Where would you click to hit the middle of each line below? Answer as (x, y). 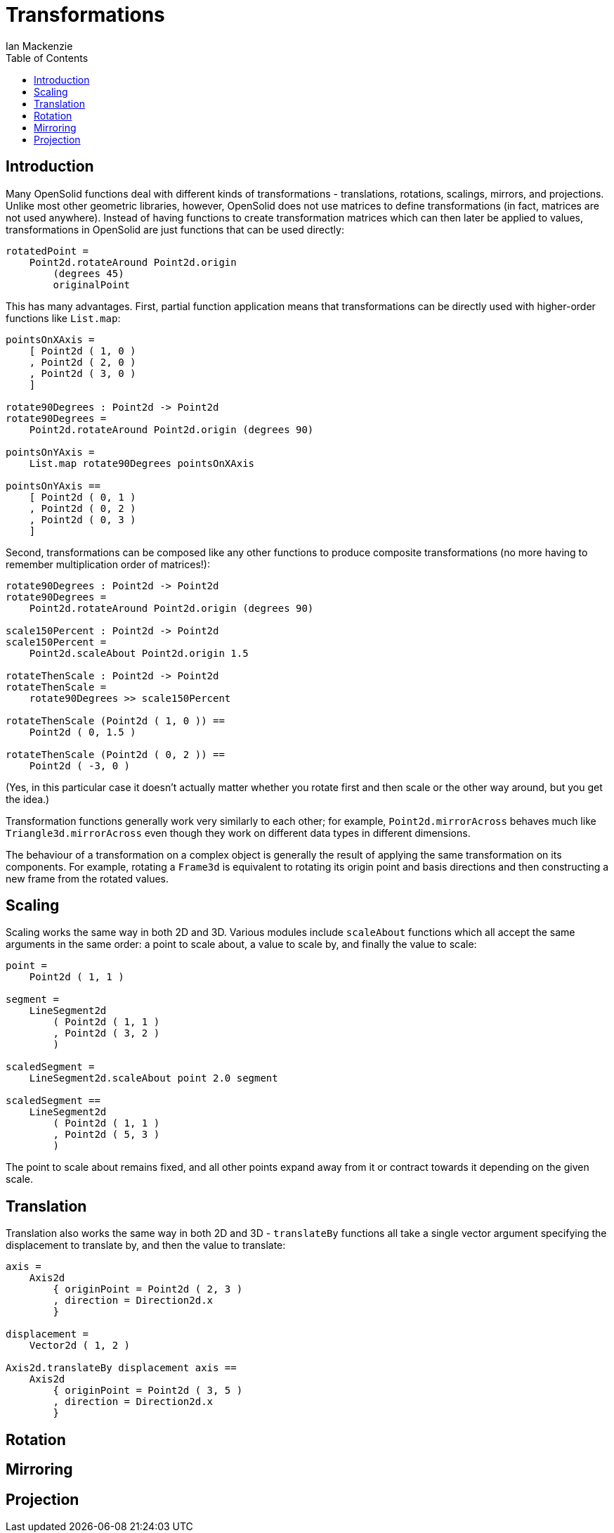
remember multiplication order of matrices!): (108, 564)
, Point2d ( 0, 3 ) (83, 519)
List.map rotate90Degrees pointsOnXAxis (142, 463)
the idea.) (28, 799)
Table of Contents (47, 58)
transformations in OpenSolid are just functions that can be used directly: (175, 229)
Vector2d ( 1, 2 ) (80, 1346)
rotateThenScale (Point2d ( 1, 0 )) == (115, 720)
